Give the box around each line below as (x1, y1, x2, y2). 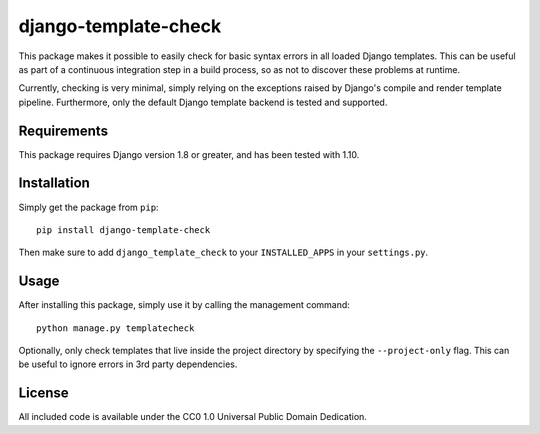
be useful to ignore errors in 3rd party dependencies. (18, 358, 238, 370)
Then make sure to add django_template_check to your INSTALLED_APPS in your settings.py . (18, 246, 429, 259)
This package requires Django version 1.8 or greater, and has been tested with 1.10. (18, 148, 360, 160)
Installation (18, 175, 90, 192)
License (18, 385, 69, 402)
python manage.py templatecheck (36, 322, 195, 334)
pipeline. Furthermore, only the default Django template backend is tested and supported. (18, 96, 388, 108)
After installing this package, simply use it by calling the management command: (18, 299, 350, 311)
